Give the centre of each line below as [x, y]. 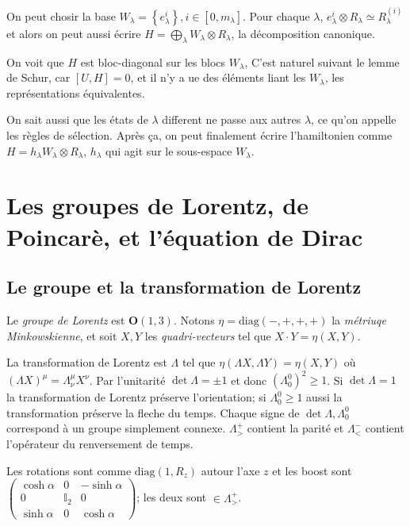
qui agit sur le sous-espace [169, 150]
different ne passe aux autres [232, 119]
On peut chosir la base [61, 15]
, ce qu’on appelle [354, 119]
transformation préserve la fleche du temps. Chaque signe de [153, 412]
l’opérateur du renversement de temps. [100, 443]
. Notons [194, 319]
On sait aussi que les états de [77, 119]
